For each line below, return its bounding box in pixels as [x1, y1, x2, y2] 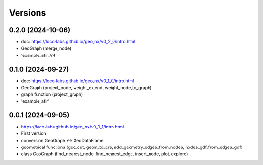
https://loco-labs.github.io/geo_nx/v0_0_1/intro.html [21, 124, 124, 129]
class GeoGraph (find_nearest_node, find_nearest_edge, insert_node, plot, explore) [21, 151, 188, 157]
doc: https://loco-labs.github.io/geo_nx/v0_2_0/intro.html [21, 39, 136, 45]
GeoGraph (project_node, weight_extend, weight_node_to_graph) [21, 85, 152, 91]
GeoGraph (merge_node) [21, 45, 72, 51]
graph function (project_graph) [21, 92, 83, 97]
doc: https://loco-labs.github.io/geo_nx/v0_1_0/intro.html [21, 78, 134, 84]
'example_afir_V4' [21, 52, 57, 58]
